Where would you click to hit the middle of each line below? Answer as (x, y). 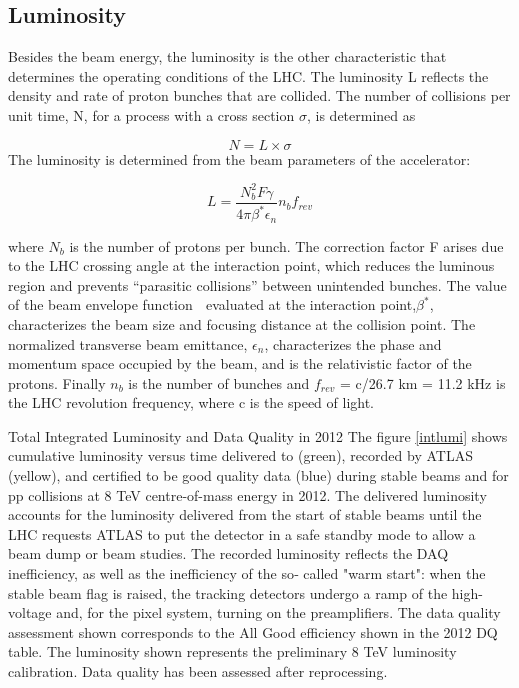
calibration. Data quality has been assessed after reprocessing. (198, 671)
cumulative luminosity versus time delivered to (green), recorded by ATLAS (240, 455)
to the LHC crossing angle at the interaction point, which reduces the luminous (251, 265)
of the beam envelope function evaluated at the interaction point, (212, 304)
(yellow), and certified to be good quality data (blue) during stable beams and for (258, 475)
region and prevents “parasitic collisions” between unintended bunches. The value (257, 284)
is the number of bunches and (219, 382)
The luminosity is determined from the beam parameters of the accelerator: (239, 158)
